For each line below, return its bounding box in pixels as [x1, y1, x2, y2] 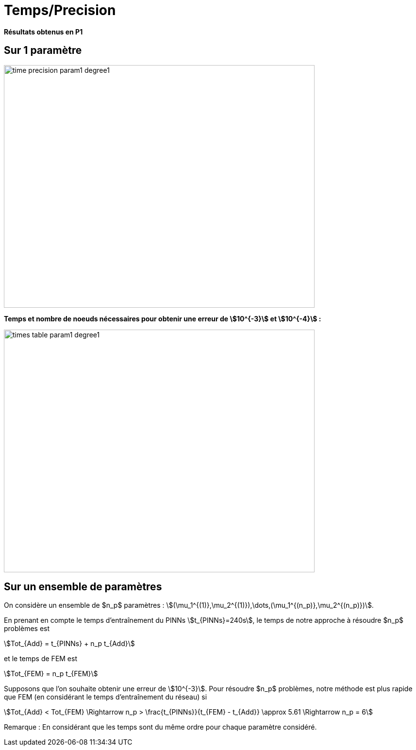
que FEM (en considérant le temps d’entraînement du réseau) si [4, 693, 207, 701]
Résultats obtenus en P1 [4, 27, 83, 36]
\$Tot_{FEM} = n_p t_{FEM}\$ [4, 669, 98, 678]
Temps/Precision [4, 2, 116, 18]
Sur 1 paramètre [4, 44, 82, 57]
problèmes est [4, 624, 50, 633]
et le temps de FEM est [4, 654, 78, 663]
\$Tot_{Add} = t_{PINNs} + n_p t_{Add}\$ [4, 639, 135, 648]
